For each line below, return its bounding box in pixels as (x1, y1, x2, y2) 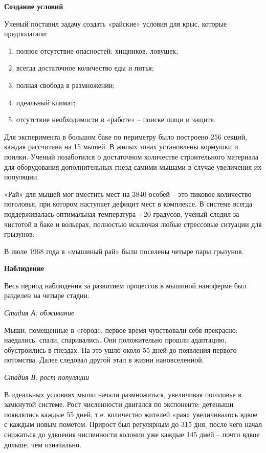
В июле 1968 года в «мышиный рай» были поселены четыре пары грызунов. (4, 245, 244, 256)
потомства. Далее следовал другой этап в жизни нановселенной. (4, 354, 204, 365)
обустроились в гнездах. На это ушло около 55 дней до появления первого (4, 344, 237, 355)
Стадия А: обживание (4, 307, 75, 318)
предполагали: (4, 28, 48, 39)
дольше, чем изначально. (4, 439, 81, 449)
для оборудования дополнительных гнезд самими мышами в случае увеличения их (4, 161, 262, 172)
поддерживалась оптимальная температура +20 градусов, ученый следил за (4, 208, 239, 219)
